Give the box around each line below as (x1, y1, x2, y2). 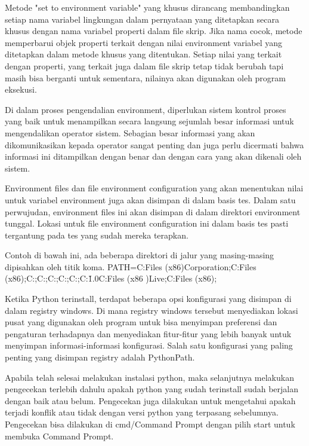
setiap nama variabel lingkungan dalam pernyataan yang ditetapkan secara (5, 13, 279, 25)
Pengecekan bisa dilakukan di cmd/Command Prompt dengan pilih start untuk (5, 418, 295, 430)
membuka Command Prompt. (5, 429, 114, 442)
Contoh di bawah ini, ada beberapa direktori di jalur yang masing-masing (5, 249, 274, 261)
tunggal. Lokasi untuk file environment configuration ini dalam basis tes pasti (5, 217, 289, 230)
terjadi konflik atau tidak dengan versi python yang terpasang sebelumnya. (5, 406, 279, 418)
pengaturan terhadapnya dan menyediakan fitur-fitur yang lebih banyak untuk (5, 327, 292, 340)
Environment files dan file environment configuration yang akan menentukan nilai (5, 182, 304, 194)
